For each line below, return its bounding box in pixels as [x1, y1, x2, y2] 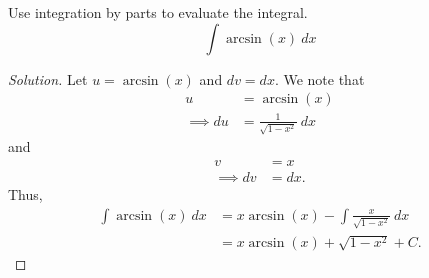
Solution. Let [8, 68, 88, 89]
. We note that [274, 68, 365, 89]
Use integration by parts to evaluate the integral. [8, 2, 308, 22]
